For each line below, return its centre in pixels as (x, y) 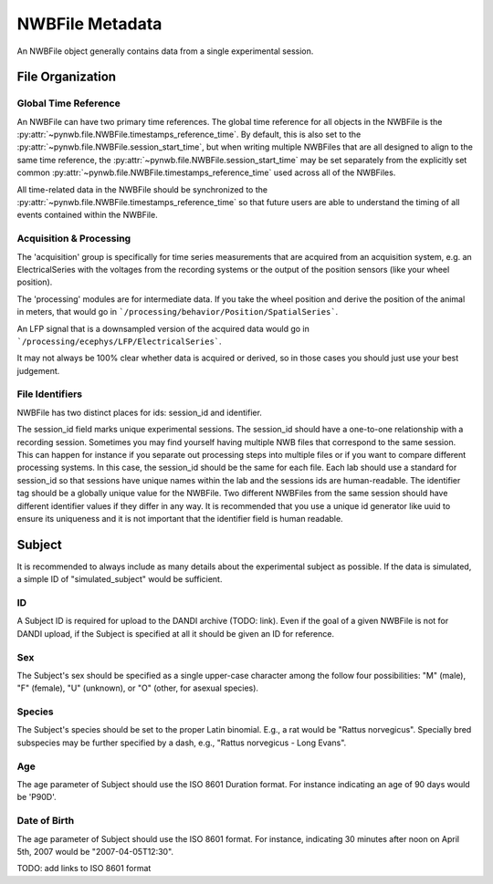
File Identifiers (49, 394)
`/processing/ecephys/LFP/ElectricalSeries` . (120, 341)
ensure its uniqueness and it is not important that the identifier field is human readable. (180, 518)
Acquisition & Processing (74, 239)
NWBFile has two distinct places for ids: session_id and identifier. (139, 412)
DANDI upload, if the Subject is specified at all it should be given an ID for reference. (176, 633)
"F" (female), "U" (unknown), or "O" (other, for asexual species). (138, 688)
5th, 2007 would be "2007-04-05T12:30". (95, 851)
